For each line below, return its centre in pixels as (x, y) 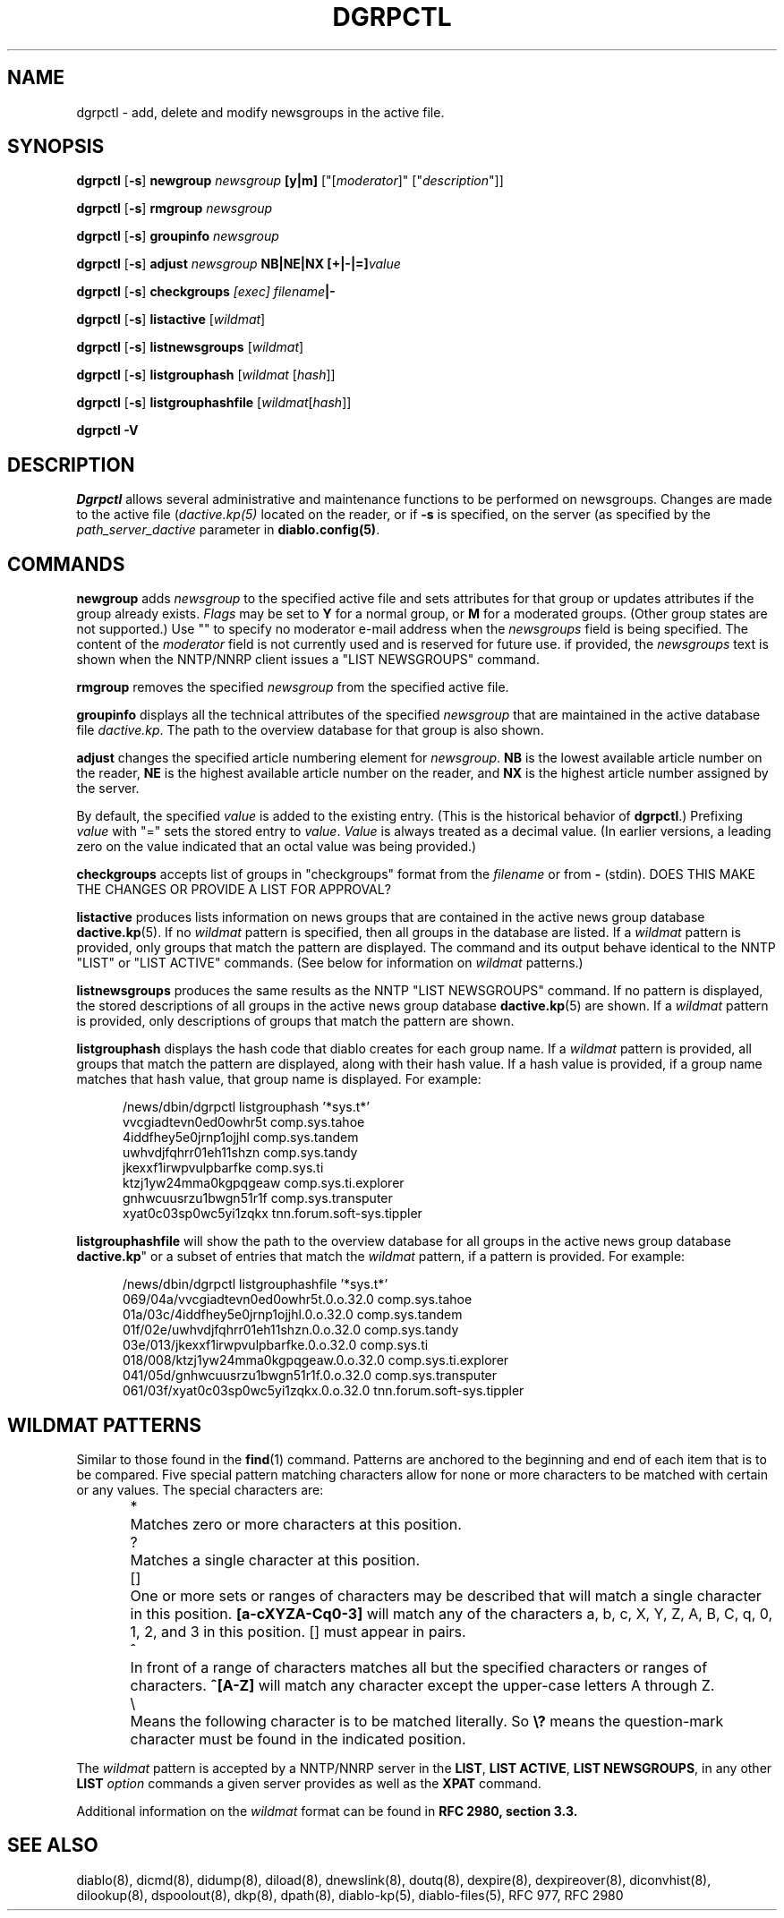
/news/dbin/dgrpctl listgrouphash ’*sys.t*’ (246, 1107)
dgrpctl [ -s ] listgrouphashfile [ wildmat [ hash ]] (214, 403)
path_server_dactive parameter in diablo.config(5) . (228, 530)
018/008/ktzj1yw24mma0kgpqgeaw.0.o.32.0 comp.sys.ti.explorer (316, 1360)
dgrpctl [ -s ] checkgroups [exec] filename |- (206, 292)
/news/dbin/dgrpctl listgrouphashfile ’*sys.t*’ (256, 1284)
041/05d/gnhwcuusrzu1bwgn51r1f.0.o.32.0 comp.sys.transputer (310, 1376)
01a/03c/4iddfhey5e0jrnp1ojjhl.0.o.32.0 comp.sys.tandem (293, 1315)
